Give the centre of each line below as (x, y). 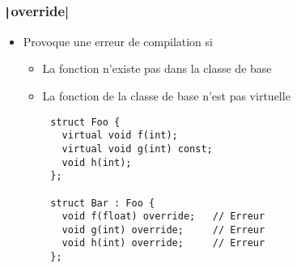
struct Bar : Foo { (103, 203)
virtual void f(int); (120, 136)
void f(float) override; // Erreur (163, 217)
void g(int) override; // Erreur (163, 230)
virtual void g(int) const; (137, 149)
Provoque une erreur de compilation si (118, 41)
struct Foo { (85, 122)
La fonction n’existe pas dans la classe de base (157, 68)
